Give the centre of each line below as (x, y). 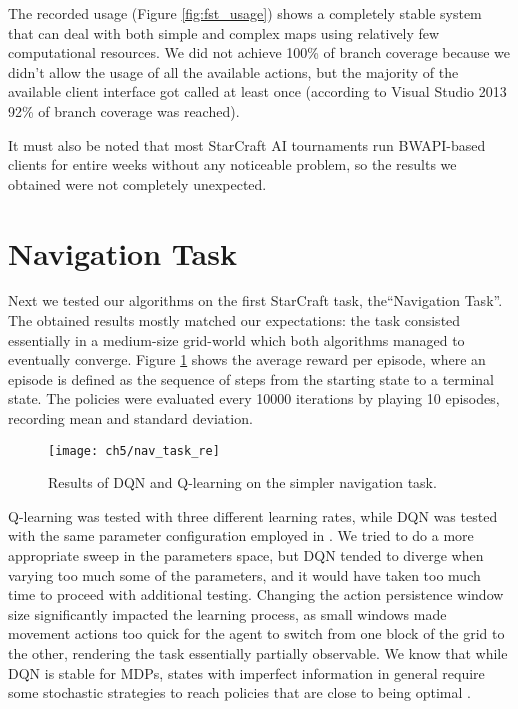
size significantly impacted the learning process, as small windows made (227, 613)
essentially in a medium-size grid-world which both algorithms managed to (236, 339)
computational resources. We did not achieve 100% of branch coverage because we (259, 52)
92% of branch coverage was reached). (124, 110)
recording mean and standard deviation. (130, 418)
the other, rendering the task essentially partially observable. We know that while (258, 653)
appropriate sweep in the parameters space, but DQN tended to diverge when (246, 555)
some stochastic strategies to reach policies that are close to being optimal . (239, 692)
